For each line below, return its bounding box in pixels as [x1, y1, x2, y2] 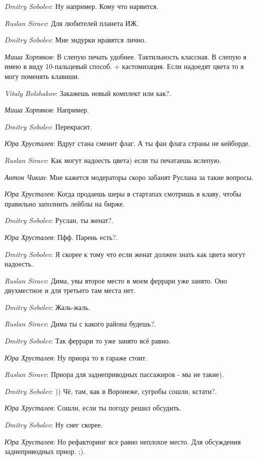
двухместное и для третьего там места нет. [4, 285, 135, 295]
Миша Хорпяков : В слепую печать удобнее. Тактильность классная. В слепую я [4, 51, 246, 61]
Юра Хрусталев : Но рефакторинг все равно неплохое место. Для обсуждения [4, 436, 241, 446]
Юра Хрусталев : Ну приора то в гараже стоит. [4, 352, 147, 362]
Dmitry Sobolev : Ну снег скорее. [4, 419, 103, 430]
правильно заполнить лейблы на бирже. [4, 198, 125, 208]
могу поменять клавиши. [4, 70, 79, 81]
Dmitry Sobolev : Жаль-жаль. [4, 301, 90, 312]
